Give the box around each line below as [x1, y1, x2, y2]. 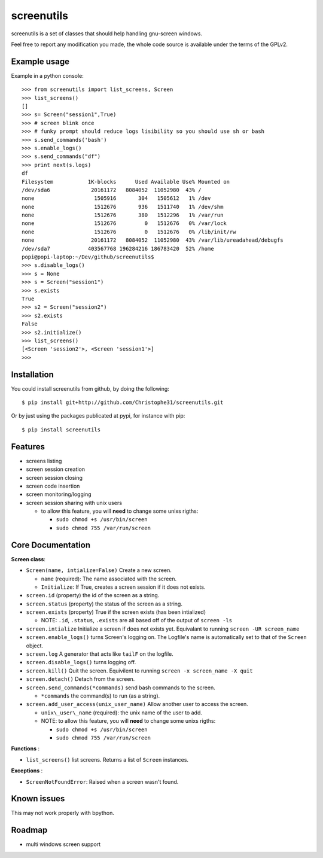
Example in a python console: [11, 72, 84, 79]
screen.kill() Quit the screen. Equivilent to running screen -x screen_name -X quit [26, 667, 254, 674]
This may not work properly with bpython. [11, 810, 115, 817]
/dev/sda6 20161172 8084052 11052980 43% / [22, 186, 202, 193]
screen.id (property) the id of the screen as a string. [26, 592, 160, 599]
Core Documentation [11, 540, 91, 550]
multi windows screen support [26, 841, 101, 848]
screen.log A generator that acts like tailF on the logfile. [26, 650, 173, 658]
